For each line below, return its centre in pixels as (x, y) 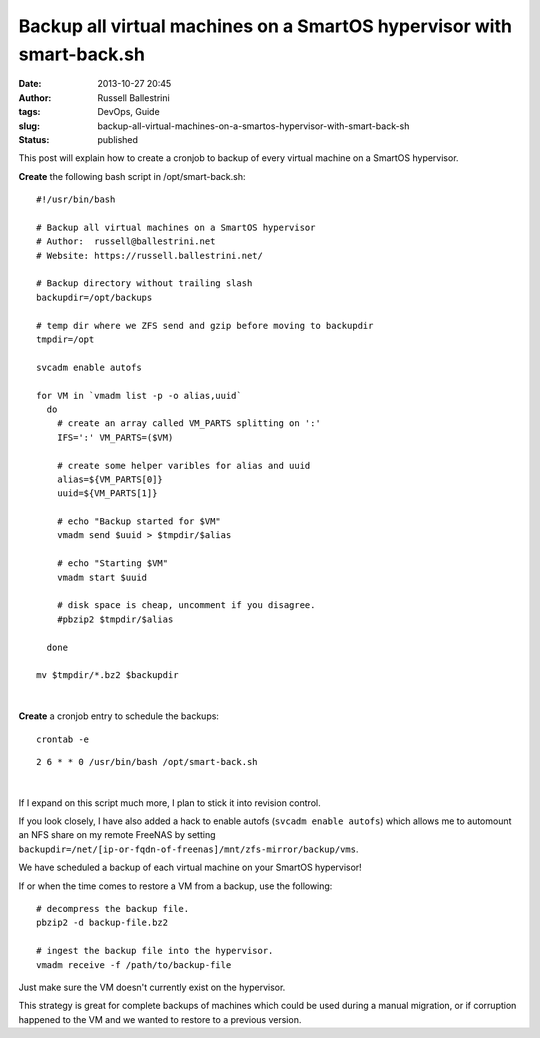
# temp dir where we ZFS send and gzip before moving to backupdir (205, 325)
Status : (34, 139)
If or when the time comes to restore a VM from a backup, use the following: (175, 886)
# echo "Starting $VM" (112, 563)
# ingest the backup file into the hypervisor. (155, 951)
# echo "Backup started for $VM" (139, 521)
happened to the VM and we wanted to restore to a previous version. (160, 1019)
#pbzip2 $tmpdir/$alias (115, 619)
